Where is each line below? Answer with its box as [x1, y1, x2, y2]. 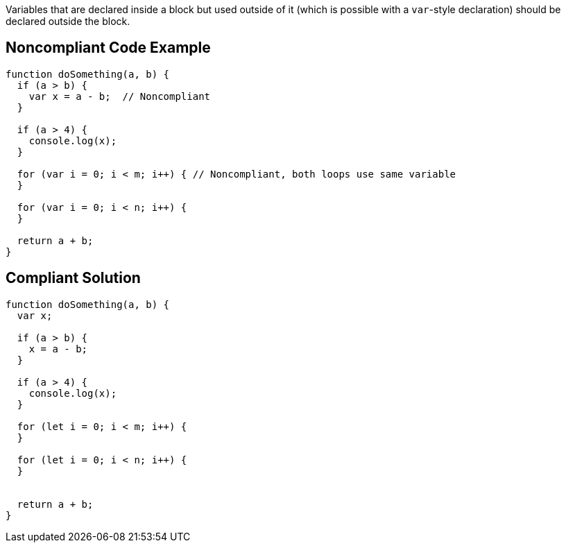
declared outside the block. [6, 15, 130, 27]
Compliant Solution [6, 269, 141, 287]
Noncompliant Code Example [6, 39, 211, 57]
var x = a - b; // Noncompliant [28, 90, 211, 102]
